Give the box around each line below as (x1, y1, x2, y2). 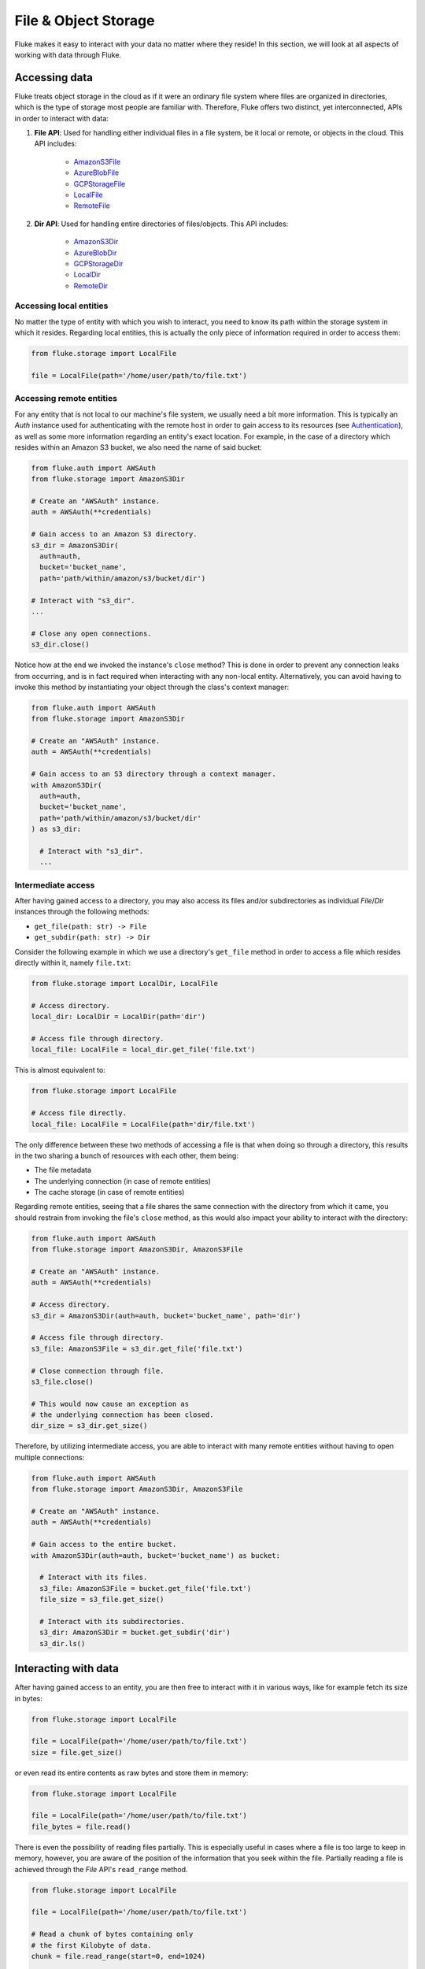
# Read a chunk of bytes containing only (31, 1930, 194, 1939)
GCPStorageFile (73, 179, 126, 188)
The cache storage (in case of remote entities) (34, 1188, 185, 1197)
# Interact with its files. (39, 1573, 148, 1582)
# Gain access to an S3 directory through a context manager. (31, 769, 276, 779)
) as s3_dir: (31, 825, 82, 834)
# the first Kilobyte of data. (31, 1941, 153, 1949)
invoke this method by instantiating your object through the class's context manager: (14, 682, 290, 692)
